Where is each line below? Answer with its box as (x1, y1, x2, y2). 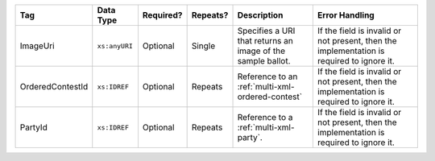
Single (191, 40, 216, 52)
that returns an (237, 35, 293, 46)
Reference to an (237, 71, 298, 82)
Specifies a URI (237, 25, 296, 36)
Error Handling (317, 10, 375, 20)
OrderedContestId (19, 81, 89, 92)
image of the (237, 45, 286, 56)
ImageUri (19, 40, 56, 52)
